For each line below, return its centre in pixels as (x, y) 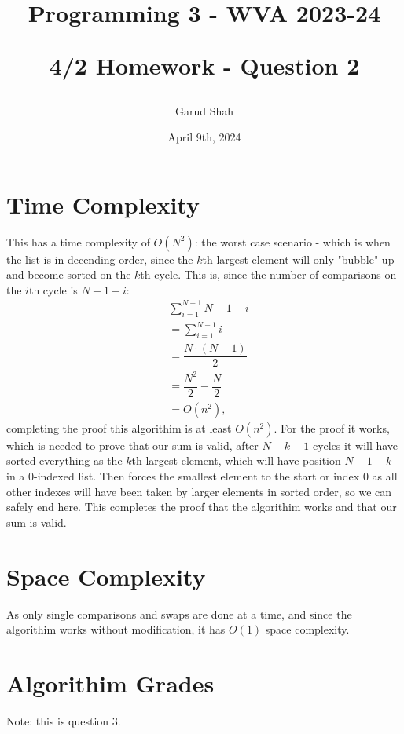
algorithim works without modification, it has (116, 629)
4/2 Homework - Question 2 (204, 66)
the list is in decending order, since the (100, 259)
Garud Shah (204, 110)
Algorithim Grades (110, 683)
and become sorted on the (69, 274)
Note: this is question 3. (64, 720)
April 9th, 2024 (204, 137)
